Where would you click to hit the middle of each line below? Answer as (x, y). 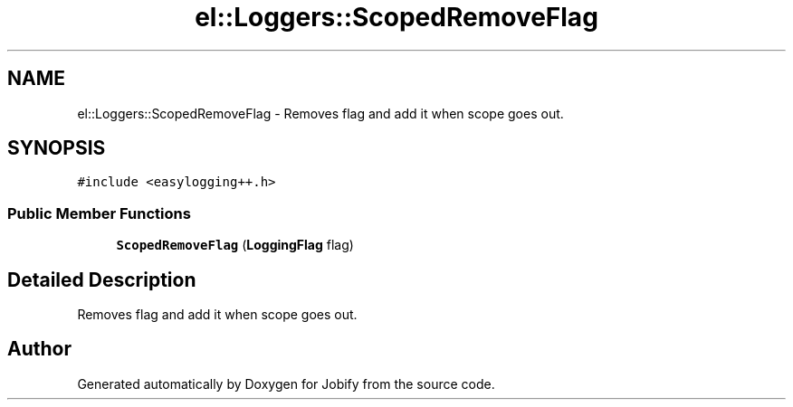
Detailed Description (102, 279)
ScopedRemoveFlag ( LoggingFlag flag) (235, 245)
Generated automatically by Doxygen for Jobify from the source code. (286, 383)
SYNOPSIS (57, 148)
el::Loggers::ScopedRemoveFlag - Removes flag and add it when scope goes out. (320, 113)
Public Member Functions (99, 213)
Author (39, 349)
